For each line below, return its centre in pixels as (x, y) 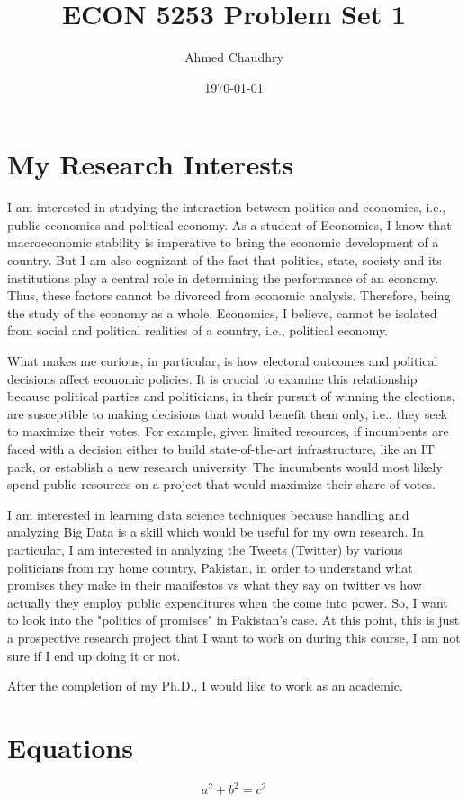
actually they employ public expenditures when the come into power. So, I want (228, 602)
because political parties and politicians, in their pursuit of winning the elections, (231, 396)
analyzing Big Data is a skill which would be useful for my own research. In (216, 532)
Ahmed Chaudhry (234, 57)
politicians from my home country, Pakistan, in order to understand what (210, 567)
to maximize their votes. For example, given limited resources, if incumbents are (228, 431)
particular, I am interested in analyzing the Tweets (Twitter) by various (205, 549)
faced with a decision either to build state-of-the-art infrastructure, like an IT (221, 448)
